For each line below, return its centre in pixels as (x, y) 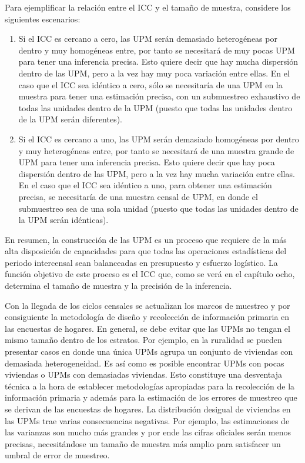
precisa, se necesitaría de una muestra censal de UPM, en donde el (138, 196)
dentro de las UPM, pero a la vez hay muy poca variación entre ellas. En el (154, 73)
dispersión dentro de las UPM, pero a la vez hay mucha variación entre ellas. (157, 173)
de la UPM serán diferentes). (71, 119)
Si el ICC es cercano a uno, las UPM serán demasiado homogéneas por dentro (159, 139)
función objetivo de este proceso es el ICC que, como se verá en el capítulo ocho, (150, 274)
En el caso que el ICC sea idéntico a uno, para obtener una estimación (145, 185)
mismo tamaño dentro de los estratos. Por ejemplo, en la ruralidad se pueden (143, 340)
